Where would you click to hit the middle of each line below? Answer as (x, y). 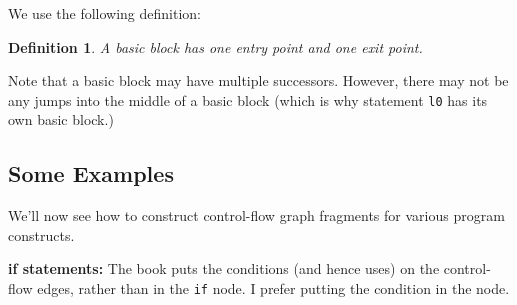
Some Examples (91, 173)
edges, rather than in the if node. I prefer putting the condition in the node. (273, 288)
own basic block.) (61, 119)
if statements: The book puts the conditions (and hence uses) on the (224, 268)
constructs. (41, 234)
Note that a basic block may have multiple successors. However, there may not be (258, 80)
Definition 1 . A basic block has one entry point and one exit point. (215, 46)
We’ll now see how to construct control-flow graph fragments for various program (256, 215)
